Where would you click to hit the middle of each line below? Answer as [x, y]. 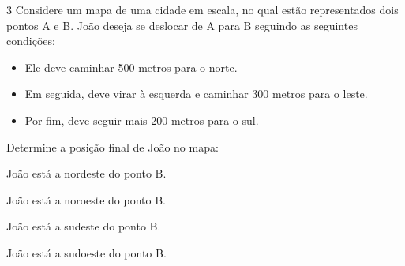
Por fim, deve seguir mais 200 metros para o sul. [142, 120]
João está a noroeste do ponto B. [86, 199]
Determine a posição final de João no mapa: [112, 146]
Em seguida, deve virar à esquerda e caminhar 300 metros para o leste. [196, 94]
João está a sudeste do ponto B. [84, 226]
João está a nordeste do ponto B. [86, 173]
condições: [31, 41]
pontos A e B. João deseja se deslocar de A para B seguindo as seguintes [182, 25]
